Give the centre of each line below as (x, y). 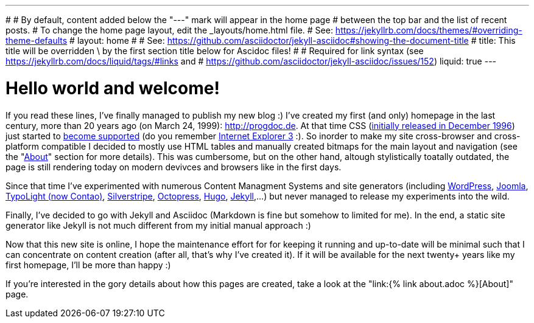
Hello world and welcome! (113, 88)
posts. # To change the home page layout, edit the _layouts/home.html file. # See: (169, 30)
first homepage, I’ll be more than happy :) (88, 265)
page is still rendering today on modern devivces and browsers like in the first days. (174, 167)
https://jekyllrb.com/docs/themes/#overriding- (429, 30)
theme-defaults (37, 40)
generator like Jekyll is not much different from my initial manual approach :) (158, 225)
